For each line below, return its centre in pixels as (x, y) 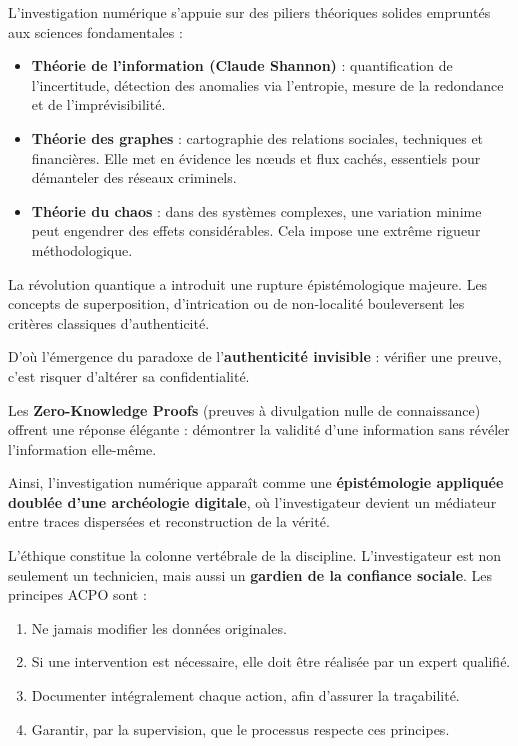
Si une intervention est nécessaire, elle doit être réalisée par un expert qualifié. (271, 661)
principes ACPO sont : (77, 594)
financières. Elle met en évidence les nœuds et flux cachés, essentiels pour (256, 157)
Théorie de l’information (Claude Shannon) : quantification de (242, 65)
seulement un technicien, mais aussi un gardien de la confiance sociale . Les (250, 574)
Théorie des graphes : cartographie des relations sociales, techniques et (257, 137)
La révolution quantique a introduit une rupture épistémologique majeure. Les (248, 283)
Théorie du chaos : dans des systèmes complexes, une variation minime (256, 210)
